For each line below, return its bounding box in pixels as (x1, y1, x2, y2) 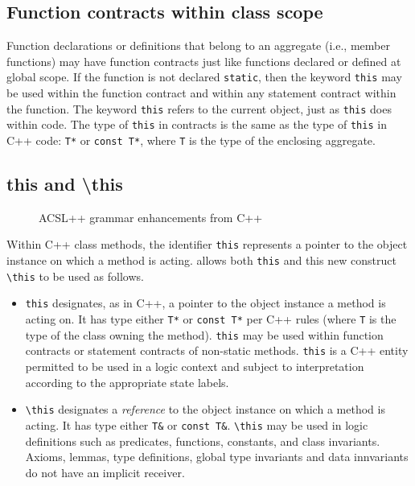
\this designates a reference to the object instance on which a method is (25, 401, 385, 418)
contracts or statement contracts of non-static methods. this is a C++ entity (25, 342, 409, 359)
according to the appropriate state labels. (25, 373, 229, 390)
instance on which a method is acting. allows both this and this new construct (6, 252, 397, 269)
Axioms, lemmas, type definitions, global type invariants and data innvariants (25, 448, 409, 465)
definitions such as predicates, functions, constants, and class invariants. (25, 432, 380, 449)
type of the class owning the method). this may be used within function (25, 326, 384, 343)
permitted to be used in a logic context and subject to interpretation (25, 358, 364, 374)
